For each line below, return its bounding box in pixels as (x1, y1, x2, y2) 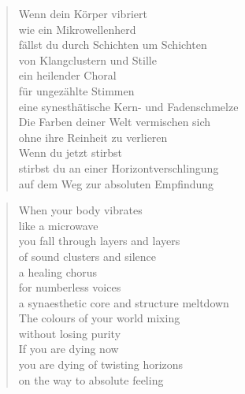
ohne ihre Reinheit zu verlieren (18, 128, 168, 145)
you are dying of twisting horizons (18, 356, 184, 373)
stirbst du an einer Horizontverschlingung (18, 159, 219, 176)
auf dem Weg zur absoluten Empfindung (18, 175, 214, 191)
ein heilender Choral (18, 67, 117, 84)
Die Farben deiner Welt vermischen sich (18, 113, 211, 130)
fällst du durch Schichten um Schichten (18, 36, 207, 53)
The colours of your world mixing (18, 310, 180, 326)
